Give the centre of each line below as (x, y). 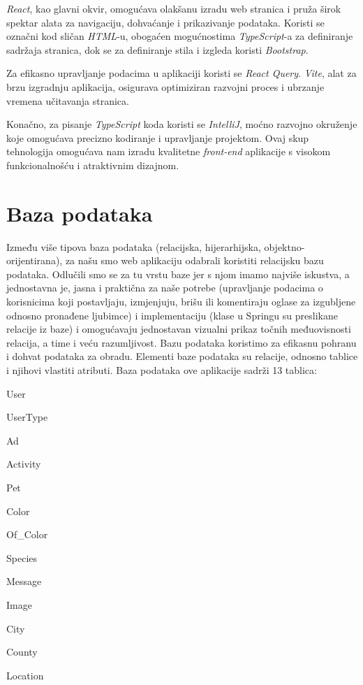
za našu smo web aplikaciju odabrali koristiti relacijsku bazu (194, 260)
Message (24, 581)
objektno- (284, 246)
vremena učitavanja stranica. (68, 100)
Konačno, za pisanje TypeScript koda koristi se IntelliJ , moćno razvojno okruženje (182, 124)
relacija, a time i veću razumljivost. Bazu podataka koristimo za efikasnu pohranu (181, 342)
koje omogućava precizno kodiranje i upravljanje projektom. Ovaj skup (158, 137)
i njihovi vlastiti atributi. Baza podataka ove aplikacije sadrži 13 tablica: (162, 370)
